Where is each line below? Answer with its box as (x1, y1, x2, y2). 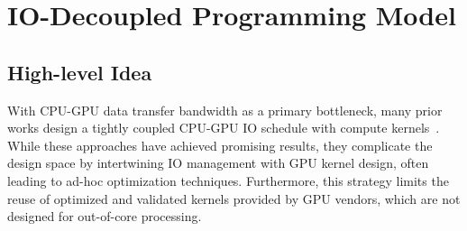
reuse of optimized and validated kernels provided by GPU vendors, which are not (7, 189, 461, 208)
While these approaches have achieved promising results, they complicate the (7, 135, 433, 154)
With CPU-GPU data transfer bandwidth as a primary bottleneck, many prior (7, 100, 443, 119)
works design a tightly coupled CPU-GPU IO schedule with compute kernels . (7, 118, 440, 137)
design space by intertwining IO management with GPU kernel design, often (7, 153, 429, 172)
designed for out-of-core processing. (7, 207, 202, 226)
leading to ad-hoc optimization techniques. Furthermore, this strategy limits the (7, 171, 449, 189)
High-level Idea (7, 58, 152, 86)
